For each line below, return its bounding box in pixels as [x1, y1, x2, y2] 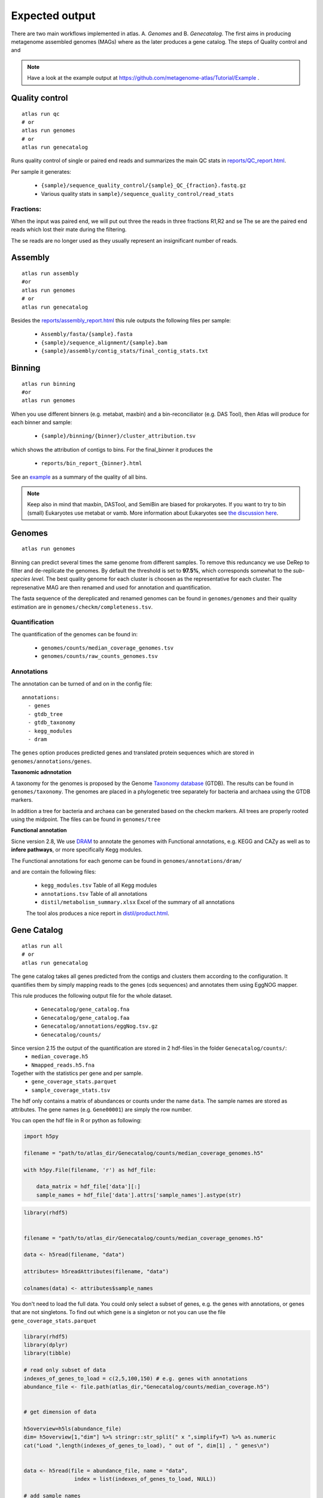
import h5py [23, 1133, 59, 1140]
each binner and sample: [11, 419, 72, 426]
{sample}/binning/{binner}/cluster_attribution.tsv [41, 433, 196, 440]
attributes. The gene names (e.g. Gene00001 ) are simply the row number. [11, 1106, 193, 1113]
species [11, 575, 31, 582]
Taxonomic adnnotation [11, 769, 72, 776]
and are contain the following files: [11, 868, 96, 875]
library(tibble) [23, 1350, 72, 1357]
